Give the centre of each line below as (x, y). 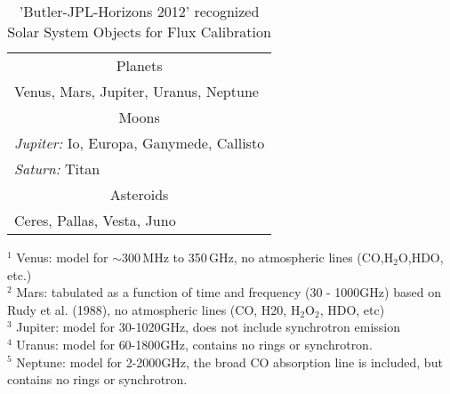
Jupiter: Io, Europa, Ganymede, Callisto (140, 143)
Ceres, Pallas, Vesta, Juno (95, 220)
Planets (139, 65)
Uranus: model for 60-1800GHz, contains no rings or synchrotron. (194, 344)
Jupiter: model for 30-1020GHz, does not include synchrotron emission (209, 327)
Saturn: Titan (57, 169)
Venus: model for (62, 257)
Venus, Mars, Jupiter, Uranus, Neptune (137, 91)
